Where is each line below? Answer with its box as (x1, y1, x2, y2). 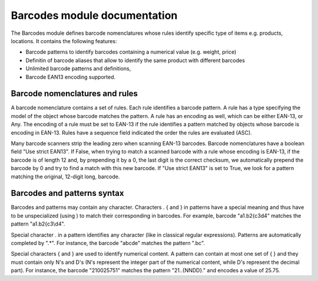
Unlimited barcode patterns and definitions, (25, 65, 131, 72)
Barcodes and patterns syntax (11, 188, 124, 198)
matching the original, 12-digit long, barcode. (11, 173, 120, 180)
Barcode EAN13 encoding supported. (25, 73, 116, 80)
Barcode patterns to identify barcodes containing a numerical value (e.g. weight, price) (25, 48, 237, 55)
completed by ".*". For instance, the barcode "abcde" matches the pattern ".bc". (11, 240, 206, 246)
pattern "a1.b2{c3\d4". (11, 220, 65, 227)
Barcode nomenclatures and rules (11, 89, 138, 99)
